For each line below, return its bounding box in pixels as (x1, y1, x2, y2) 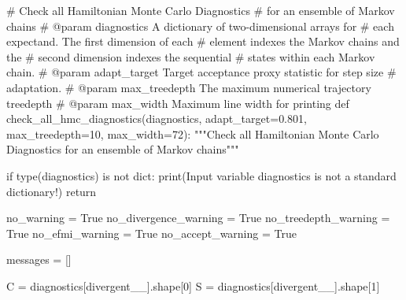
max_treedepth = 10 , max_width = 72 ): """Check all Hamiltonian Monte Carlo (6, 125, 379, 142)
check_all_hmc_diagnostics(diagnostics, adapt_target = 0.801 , (6, 110, 307, 127)
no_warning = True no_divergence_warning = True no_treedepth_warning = (6, 209, 390, 226)
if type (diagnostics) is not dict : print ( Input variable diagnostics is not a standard (6, 167, 397, 183)
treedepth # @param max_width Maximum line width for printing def (6, 94, 349, 111)
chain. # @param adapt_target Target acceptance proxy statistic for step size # (6, 64, 397, 80)
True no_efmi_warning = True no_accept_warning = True (6, 224, 297, 241)
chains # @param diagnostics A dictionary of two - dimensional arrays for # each (6, 17, 394, 34)
